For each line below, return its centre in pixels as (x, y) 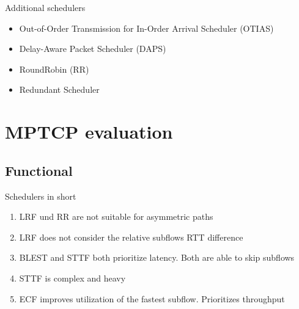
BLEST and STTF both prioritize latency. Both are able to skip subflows (157, 257)
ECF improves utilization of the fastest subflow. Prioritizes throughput (152, 298)
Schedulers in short (41, 196)
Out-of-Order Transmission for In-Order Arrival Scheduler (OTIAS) (146, 28)
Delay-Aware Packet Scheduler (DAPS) (93, 49)
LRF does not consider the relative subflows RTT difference (131, 237)
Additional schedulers (45, 7)
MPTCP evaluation (89, 132)
